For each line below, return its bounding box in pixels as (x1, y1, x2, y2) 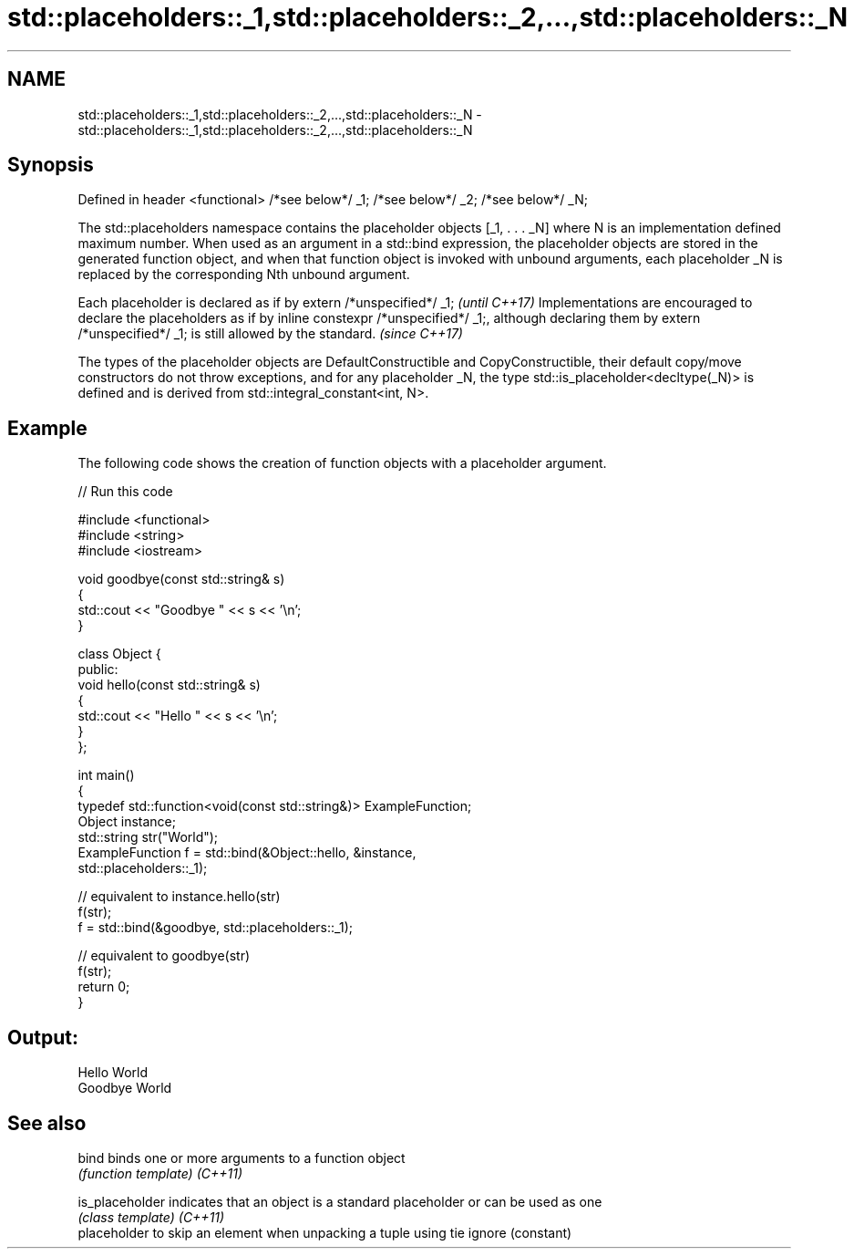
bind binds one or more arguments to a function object (77, 1149, 406, 1166)
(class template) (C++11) (77, 1209, 225, 1225)
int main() (77, 767, 135, 784)
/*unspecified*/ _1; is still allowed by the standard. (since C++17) (77, 326, 463, 342)
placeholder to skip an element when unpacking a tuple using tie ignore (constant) (77, 1224, 572, 1240)
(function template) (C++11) (77, 1165, 243, 1181)
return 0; (77, 979, 130, 995)
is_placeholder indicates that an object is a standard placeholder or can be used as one (77, 1193, 602, 1209)
